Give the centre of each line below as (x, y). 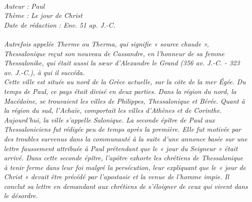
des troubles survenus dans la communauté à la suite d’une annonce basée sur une (126, 138)
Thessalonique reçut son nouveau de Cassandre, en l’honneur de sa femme (114, 53)
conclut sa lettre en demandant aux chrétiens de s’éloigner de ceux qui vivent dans (126, 186)
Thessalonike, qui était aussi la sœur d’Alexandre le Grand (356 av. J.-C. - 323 (122, 63)
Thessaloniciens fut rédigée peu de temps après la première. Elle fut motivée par (123, 129)
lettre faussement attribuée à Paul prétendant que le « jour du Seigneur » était (121, 148)
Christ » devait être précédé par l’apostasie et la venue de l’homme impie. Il (117, 177)
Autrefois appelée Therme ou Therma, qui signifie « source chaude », (107, 43)
